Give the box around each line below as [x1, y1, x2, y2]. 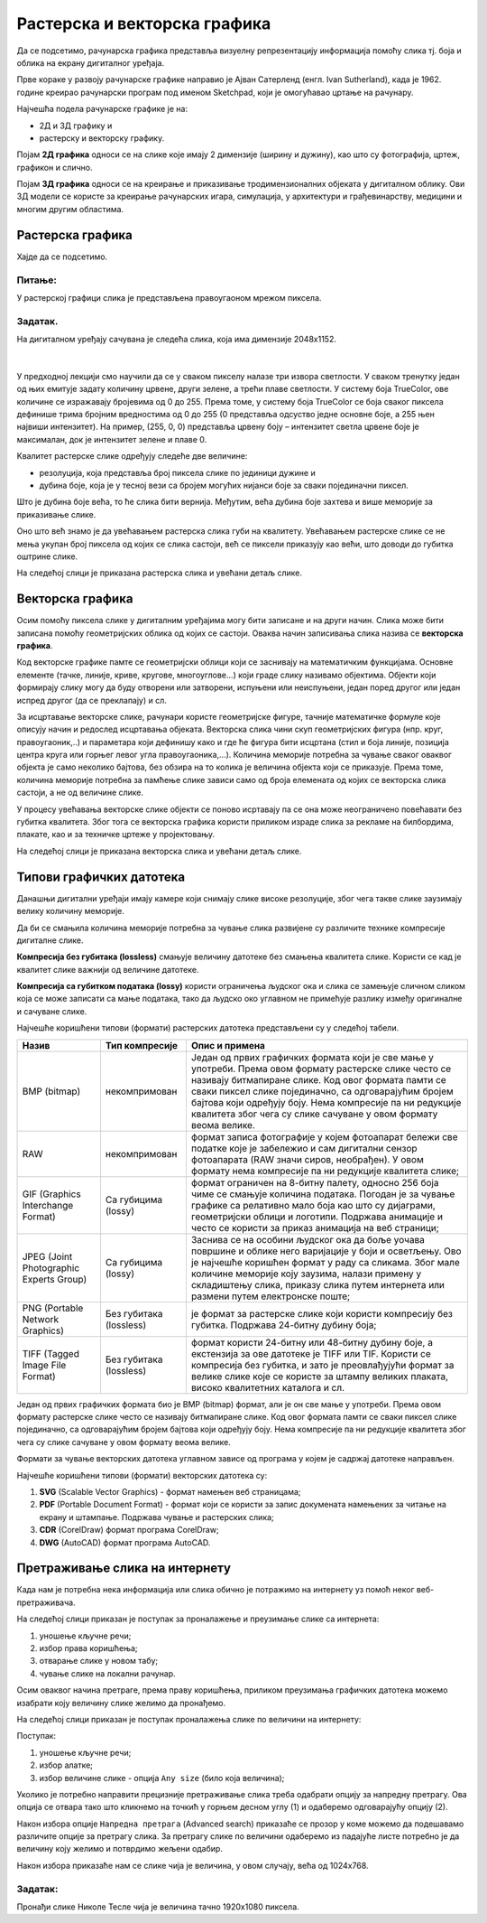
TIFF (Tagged [22, 1347, 80, 1359]
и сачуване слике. [16, 1005, 87, 1016]
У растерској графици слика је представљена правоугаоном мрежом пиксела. [16, 292, 322, 303]
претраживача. [16, 1597, 76, 1608]
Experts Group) [22, 1273, 87, 1285]
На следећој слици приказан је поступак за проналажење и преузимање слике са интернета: [16, 1613, 380, 1625]
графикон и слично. [16, 162, 93, 173]
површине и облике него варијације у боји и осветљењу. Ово [190, 1245, 462, 1257]
